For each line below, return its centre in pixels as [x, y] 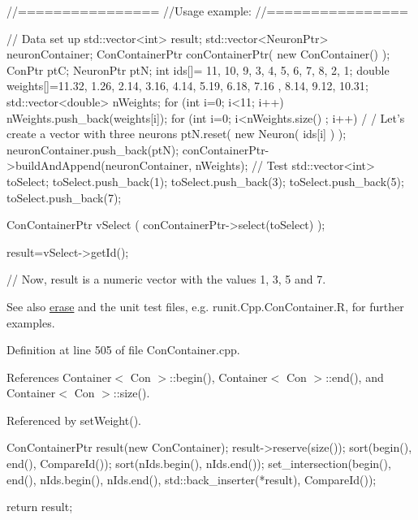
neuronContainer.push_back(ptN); [93, 149]
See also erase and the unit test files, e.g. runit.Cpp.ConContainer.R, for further [205, 306]
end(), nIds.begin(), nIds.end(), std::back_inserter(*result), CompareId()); [192, 479]
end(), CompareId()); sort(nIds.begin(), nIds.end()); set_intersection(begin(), [199, 464]
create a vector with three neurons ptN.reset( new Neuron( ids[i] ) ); [177, 134]
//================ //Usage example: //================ [207, 11]
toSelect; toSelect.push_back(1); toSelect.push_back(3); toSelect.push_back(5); [205, 181]
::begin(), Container [218, 377]
